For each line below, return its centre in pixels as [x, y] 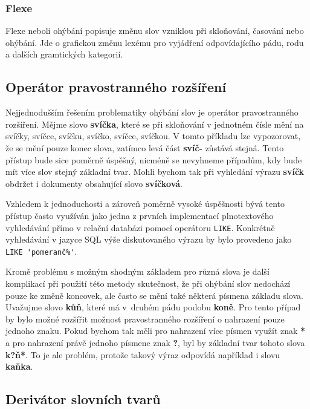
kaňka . [19, 366]
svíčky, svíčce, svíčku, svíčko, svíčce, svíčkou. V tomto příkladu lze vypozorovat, [153, 136]
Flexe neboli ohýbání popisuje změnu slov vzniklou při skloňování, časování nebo [155, 31]
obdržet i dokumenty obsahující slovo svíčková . [94, 183]
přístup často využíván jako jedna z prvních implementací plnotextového [140, 215]
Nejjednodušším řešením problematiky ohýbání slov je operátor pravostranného [152, 112]
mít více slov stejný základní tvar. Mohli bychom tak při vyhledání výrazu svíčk [155, 172]
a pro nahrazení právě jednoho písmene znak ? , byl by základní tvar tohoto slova [155, 343]
